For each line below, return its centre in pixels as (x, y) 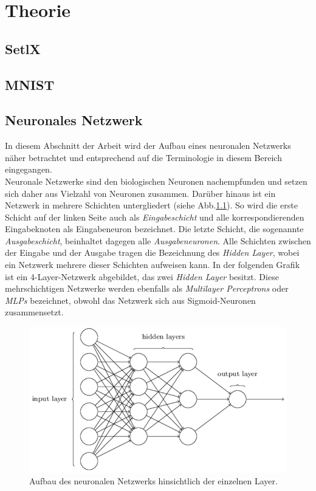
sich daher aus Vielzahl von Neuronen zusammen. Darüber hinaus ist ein (140, 193)
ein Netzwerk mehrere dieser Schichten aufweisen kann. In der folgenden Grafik (153, 265)
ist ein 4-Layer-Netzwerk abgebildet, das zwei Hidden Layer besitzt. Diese (142, 276)
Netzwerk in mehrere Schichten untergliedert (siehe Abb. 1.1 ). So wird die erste (151, 205)
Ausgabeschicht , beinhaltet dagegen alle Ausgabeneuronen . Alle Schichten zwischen (158, 240)
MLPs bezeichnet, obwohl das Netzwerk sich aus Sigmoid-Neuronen (130, 300)
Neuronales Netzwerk (74, 120)
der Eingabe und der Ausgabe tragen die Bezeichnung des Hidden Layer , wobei (152, 252)
